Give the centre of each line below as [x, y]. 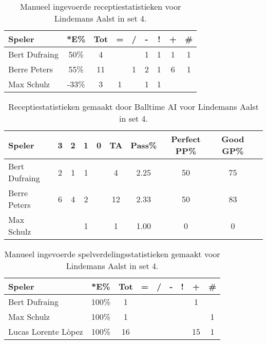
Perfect [186, 139]
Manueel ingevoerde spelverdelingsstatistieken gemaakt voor [112, 254]
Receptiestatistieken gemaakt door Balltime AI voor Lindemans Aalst [133, 107]
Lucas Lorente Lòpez [46, 331]
